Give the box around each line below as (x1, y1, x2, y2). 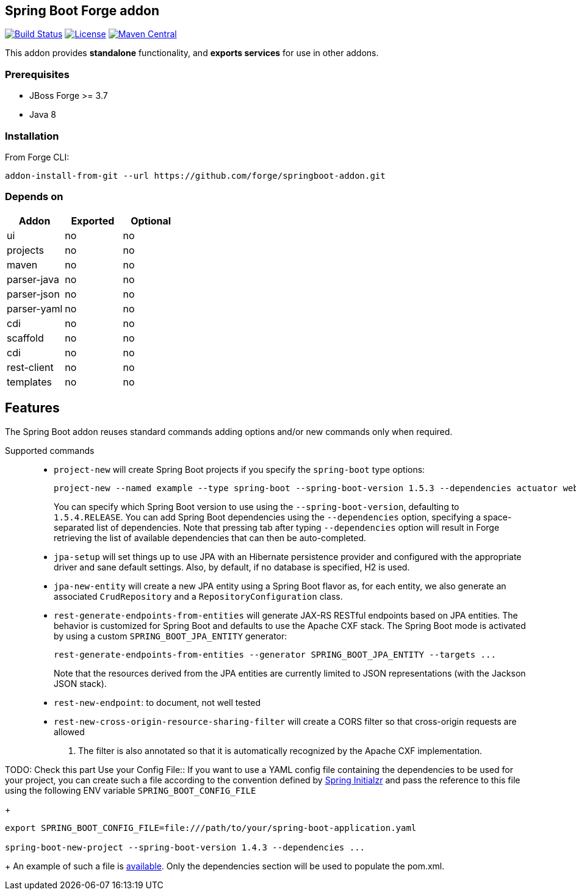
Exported (71, 214, 115, 227)
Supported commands (5, 445, 95, 456)
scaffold (7, 331, 44, 344)
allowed (54, 726, 85, 737)
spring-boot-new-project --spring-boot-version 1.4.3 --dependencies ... (5, 842, 365, 852)
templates (7, 375, 52, 388)
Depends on (5, 190, 63, 203)
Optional (131, 214, 171, 227)
